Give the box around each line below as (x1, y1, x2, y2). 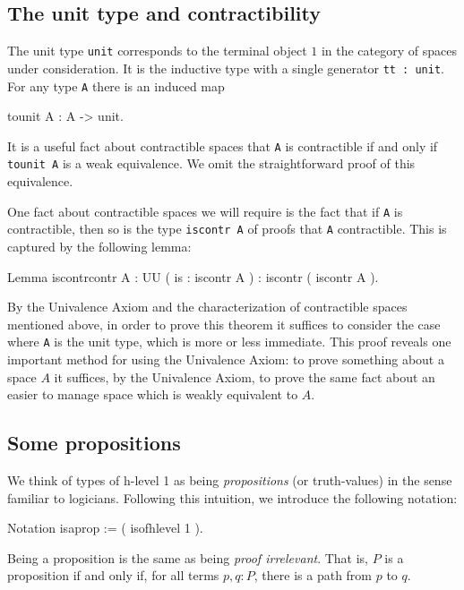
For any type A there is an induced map (7, 76, 225, 95)
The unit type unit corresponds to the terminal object (7, 41, 307, 60)
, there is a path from (253, 566, 373, 585)
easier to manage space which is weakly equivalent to (7, 385, 298, 404)
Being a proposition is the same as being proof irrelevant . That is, (7, 548, 369, 567)
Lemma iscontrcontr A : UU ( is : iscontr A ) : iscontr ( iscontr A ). (7, 267, 379, 286)
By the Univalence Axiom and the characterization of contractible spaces (7, 297, 408, 316)
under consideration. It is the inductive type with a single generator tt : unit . (7, 58, 444, 77)
